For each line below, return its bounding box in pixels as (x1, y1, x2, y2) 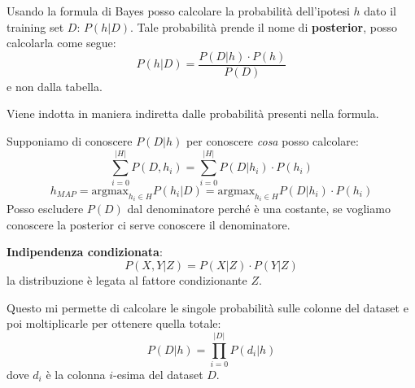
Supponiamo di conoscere (7, 133, 133, 150)
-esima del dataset (113, 365, 203, 382)
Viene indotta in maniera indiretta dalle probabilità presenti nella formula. (7, 105, 379, 122)
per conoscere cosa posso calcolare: (186, 133, 359, 150)
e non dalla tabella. (7, 77, 103, 94)
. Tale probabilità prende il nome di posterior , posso (130, 18, 397, 35)
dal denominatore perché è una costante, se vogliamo (127, 200, 391, 217)
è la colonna (46, 365, 106, 382)
